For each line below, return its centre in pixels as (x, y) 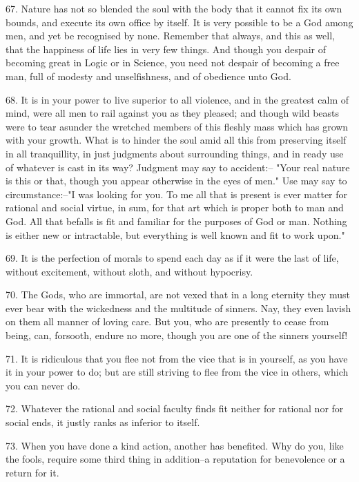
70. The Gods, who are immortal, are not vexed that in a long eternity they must (178, 295)
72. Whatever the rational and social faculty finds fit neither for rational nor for (175, 408)
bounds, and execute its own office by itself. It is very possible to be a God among (179, 22)
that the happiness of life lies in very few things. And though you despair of (166, 49)
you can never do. (43, 385)
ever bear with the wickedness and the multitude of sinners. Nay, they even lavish (178, 308)
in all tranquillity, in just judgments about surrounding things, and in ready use (175, 153)
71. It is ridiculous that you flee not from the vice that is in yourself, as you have (177, 358)
